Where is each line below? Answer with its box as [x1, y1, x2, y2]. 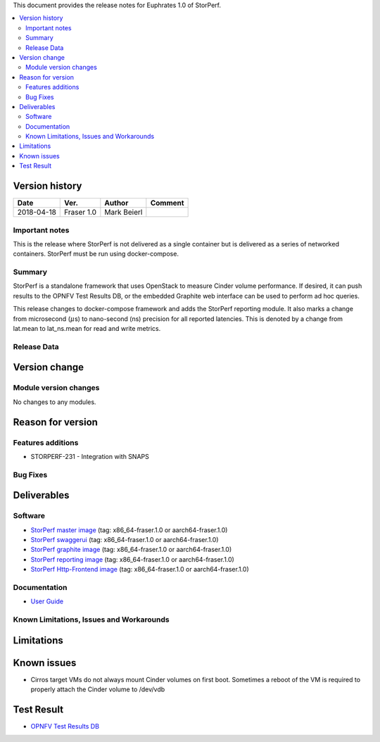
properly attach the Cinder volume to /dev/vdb [30, 685, 165, 693]
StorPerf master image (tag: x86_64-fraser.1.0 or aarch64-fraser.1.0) [30, 525, 228, 534]
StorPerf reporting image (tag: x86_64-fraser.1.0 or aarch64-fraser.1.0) [30, 555, 235, 563]
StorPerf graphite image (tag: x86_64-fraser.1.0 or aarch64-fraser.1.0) [30, 546, 232, 554]
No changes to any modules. [13, 398, 96, 406]
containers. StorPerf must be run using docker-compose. [13, 250, 179, 258]
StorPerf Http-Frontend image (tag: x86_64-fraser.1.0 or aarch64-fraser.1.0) [30, 565, 249, 574]
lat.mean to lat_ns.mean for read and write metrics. [13, 325, 161, 332]
